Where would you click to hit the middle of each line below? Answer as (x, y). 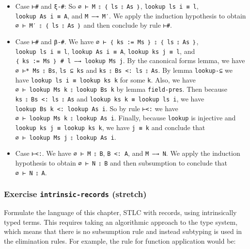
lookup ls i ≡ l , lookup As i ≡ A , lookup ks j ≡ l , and (105, 51)
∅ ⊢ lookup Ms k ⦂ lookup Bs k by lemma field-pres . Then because (121, 89)
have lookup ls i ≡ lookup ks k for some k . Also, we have (105, 79)
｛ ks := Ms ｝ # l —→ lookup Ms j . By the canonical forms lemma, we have (130, 60)
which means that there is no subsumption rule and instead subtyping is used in (123, 231)
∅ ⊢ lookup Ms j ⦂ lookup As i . (66, 137)
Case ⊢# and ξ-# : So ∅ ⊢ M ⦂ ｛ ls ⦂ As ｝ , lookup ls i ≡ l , (107, 6)
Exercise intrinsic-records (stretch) (75, 194)
